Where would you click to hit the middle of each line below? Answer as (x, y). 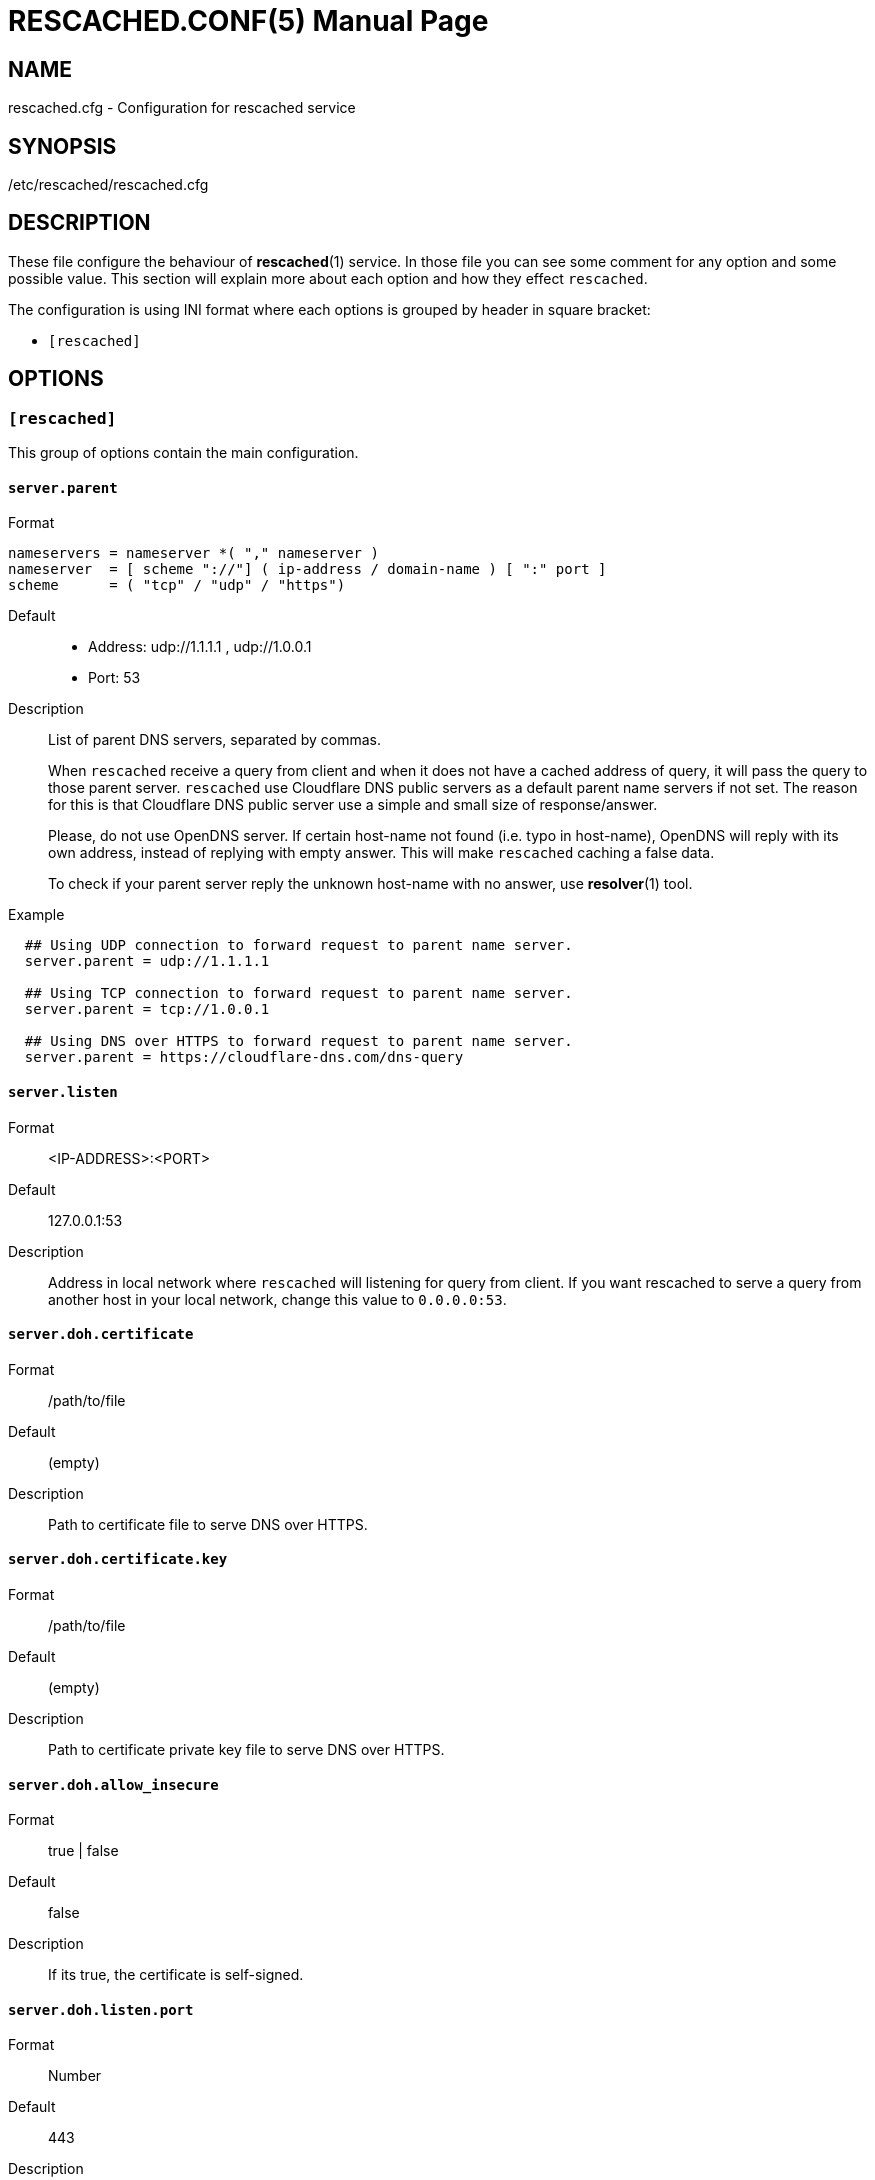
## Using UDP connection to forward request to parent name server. (298, 945)
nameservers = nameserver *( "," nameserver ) (193, 553)
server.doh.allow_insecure (113, 1784)
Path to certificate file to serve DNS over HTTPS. (208, 1524)
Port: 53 (114, 678)
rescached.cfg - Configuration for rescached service (182, 108)
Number (75, 2076)
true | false (83, 1851)
